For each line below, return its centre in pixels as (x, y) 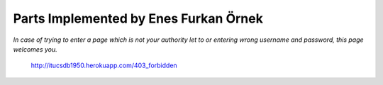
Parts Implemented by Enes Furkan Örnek (138, 18)
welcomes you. (35, 49)
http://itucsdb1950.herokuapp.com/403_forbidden (104, 66)
